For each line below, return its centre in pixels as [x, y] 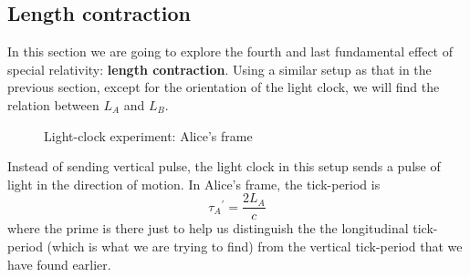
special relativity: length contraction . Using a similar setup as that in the [219, 69]
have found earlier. [59, 264]
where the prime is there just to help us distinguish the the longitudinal [208, 228]
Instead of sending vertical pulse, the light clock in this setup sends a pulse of [224, 166]
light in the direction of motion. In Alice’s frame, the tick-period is [194, 184]
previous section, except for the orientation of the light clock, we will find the [224, 87]
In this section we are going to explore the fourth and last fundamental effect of [230, 51]
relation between [53, 104]
